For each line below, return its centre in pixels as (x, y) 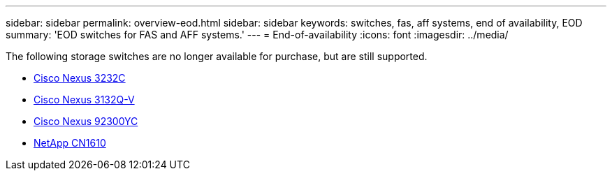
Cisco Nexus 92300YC (86, 121)
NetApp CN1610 (70, 143)
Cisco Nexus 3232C (80, 78)
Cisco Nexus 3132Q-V (84, 100)
